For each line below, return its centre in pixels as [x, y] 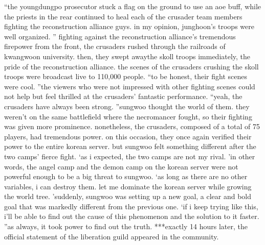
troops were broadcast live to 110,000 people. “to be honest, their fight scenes [126, 76]
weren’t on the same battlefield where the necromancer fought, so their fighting [128, 116]
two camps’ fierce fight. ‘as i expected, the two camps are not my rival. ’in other [130, 156]
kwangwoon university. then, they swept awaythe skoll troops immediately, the [127, 56]
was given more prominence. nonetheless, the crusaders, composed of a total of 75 [132, 126]
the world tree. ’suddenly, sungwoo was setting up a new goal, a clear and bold [128, 196]
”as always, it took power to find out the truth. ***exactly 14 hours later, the [126, 226]
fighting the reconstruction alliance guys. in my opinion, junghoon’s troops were [129, 26]
